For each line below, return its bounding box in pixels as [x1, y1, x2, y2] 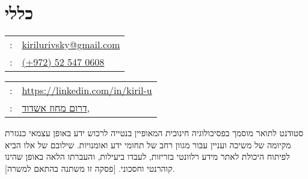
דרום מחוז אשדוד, [22, 101, 90, 115]
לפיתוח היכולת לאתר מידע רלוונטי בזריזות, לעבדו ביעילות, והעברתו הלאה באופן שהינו [5, 150, 290, 163]
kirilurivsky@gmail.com [22, 37, 120, 52]
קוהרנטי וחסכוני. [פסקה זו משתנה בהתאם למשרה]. [5, 162, 175, 174]
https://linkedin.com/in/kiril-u [22, 83, 152, 98]
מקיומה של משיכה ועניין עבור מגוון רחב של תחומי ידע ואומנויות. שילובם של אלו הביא [5, 138, 291, 151]
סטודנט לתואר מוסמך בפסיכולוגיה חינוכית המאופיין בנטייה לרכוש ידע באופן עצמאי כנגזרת [5, 127, 304, 139]
